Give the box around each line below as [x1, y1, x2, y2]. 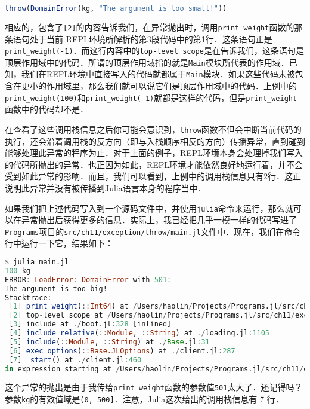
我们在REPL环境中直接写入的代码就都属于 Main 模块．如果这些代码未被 [21, 68, 295, 80]
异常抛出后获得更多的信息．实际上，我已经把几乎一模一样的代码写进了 [21, 213, 297, 226]
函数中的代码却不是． [5, 103, 88, 115]
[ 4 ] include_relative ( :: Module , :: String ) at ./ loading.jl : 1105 [9, 329, 269, 338]
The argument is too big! [5, 284, 107, 293]
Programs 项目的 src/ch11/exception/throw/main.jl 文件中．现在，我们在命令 [5, 225, 301, 237]
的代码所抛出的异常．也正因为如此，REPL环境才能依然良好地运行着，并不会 [5, 158, 303, 170]
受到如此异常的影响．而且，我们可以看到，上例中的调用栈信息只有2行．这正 [5, 170, 301, 182]
